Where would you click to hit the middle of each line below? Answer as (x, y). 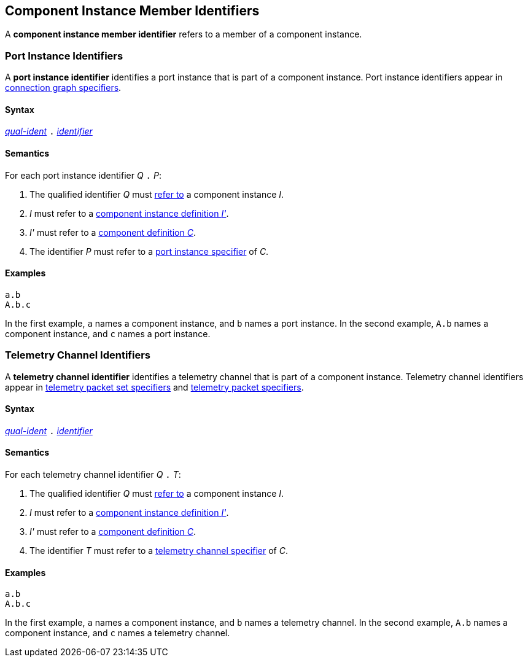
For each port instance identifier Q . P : (83, 175)
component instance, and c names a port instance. (108, 333)
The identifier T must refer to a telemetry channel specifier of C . (159, 551)
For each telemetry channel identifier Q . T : (93, 475)
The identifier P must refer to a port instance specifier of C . (149, 251)
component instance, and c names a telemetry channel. (118, 633)
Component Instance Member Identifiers (132, 11)
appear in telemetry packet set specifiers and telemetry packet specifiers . (154, 387)
